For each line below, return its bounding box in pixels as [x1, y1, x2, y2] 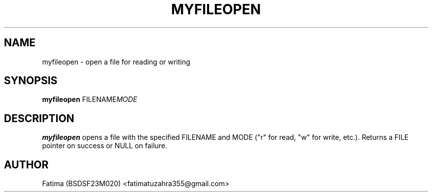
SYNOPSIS [4, 74, 58, 87]
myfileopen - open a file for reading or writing [42, 57, 190, 66]
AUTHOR [4, 158, 49, 171]
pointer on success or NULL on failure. [42, 141, 168, 150]
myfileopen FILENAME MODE [42, 95, 138, 104]
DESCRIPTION [4, 112, 74, 125]
